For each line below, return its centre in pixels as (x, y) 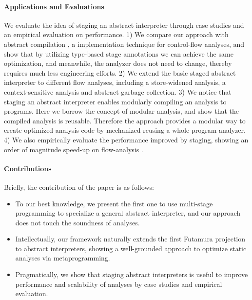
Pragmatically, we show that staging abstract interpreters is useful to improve (132, 274)
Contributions (28, 168)
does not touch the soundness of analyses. (78, 222)
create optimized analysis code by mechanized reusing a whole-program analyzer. (125, 130)
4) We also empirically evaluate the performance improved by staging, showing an (126, 139)
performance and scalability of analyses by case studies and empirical (119, 284)
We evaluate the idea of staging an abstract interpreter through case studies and (124, 25)
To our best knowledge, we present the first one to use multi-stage (114, 203)
